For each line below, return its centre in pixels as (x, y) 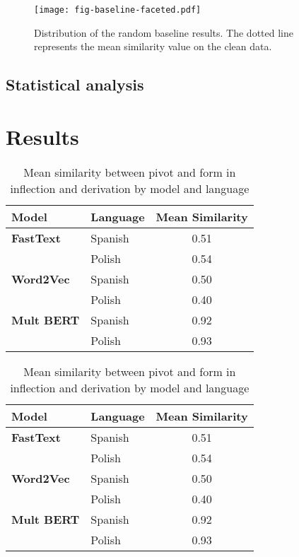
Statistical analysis (75, 84)
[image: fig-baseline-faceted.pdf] (118, 10)
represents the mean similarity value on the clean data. (153, 46)
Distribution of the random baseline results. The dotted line (164, 32)
